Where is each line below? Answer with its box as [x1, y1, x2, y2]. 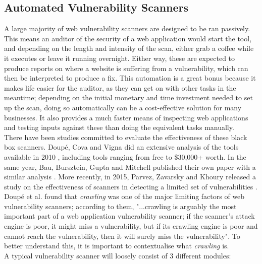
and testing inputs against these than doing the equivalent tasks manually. [4, 122, 234, 133]
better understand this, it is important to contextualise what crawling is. [4, 240, 229, 251]
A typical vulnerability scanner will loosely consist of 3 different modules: [4, 250, 231, 260]
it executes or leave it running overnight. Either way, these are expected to [4, 52, 235, 63]
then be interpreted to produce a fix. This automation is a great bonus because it [4, 73, 256, 83]
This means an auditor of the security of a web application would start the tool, [4, 33, 252, 43]
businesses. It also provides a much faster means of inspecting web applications [4, 112, 248, 122]
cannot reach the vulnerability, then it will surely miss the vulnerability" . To [4, 230, 240, 241]
